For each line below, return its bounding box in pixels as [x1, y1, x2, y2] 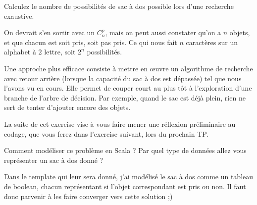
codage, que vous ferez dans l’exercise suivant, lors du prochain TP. [4, 128, 208, 139]
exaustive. [4, 10, 34, 21]
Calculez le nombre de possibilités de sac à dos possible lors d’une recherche [4, 1, 234, 11]
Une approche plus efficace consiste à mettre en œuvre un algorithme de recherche [4, 63, 253, 73]
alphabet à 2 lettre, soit [4, 47, 76, 57]
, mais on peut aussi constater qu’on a [105, 27, 221, 38]
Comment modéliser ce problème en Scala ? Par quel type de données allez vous [4, 145, 247, 155]
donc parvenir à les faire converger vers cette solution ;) [4, 191, 173, 201]
